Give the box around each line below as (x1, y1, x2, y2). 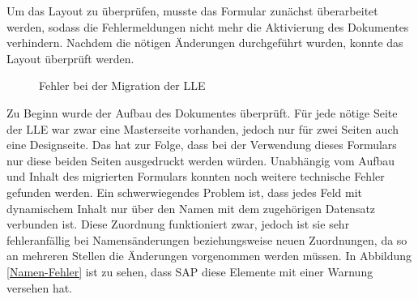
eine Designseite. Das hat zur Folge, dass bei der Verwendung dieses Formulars (6, 136, 397, 153)
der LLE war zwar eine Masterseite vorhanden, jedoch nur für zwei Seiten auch (6, 120, 399, 137)
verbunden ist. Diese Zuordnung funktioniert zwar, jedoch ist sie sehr (6, 216, 350, 233)
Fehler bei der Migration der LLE (39, 77, 206, 94)
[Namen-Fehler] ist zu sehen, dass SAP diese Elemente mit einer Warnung (6, 263, 373, 280)
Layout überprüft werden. (6, 49, 134, 66)
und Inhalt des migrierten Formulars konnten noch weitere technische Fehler (6, 168, 385, 185)
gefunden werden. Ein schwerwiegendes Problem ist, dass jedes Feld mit (6, 183, 363, 200)
